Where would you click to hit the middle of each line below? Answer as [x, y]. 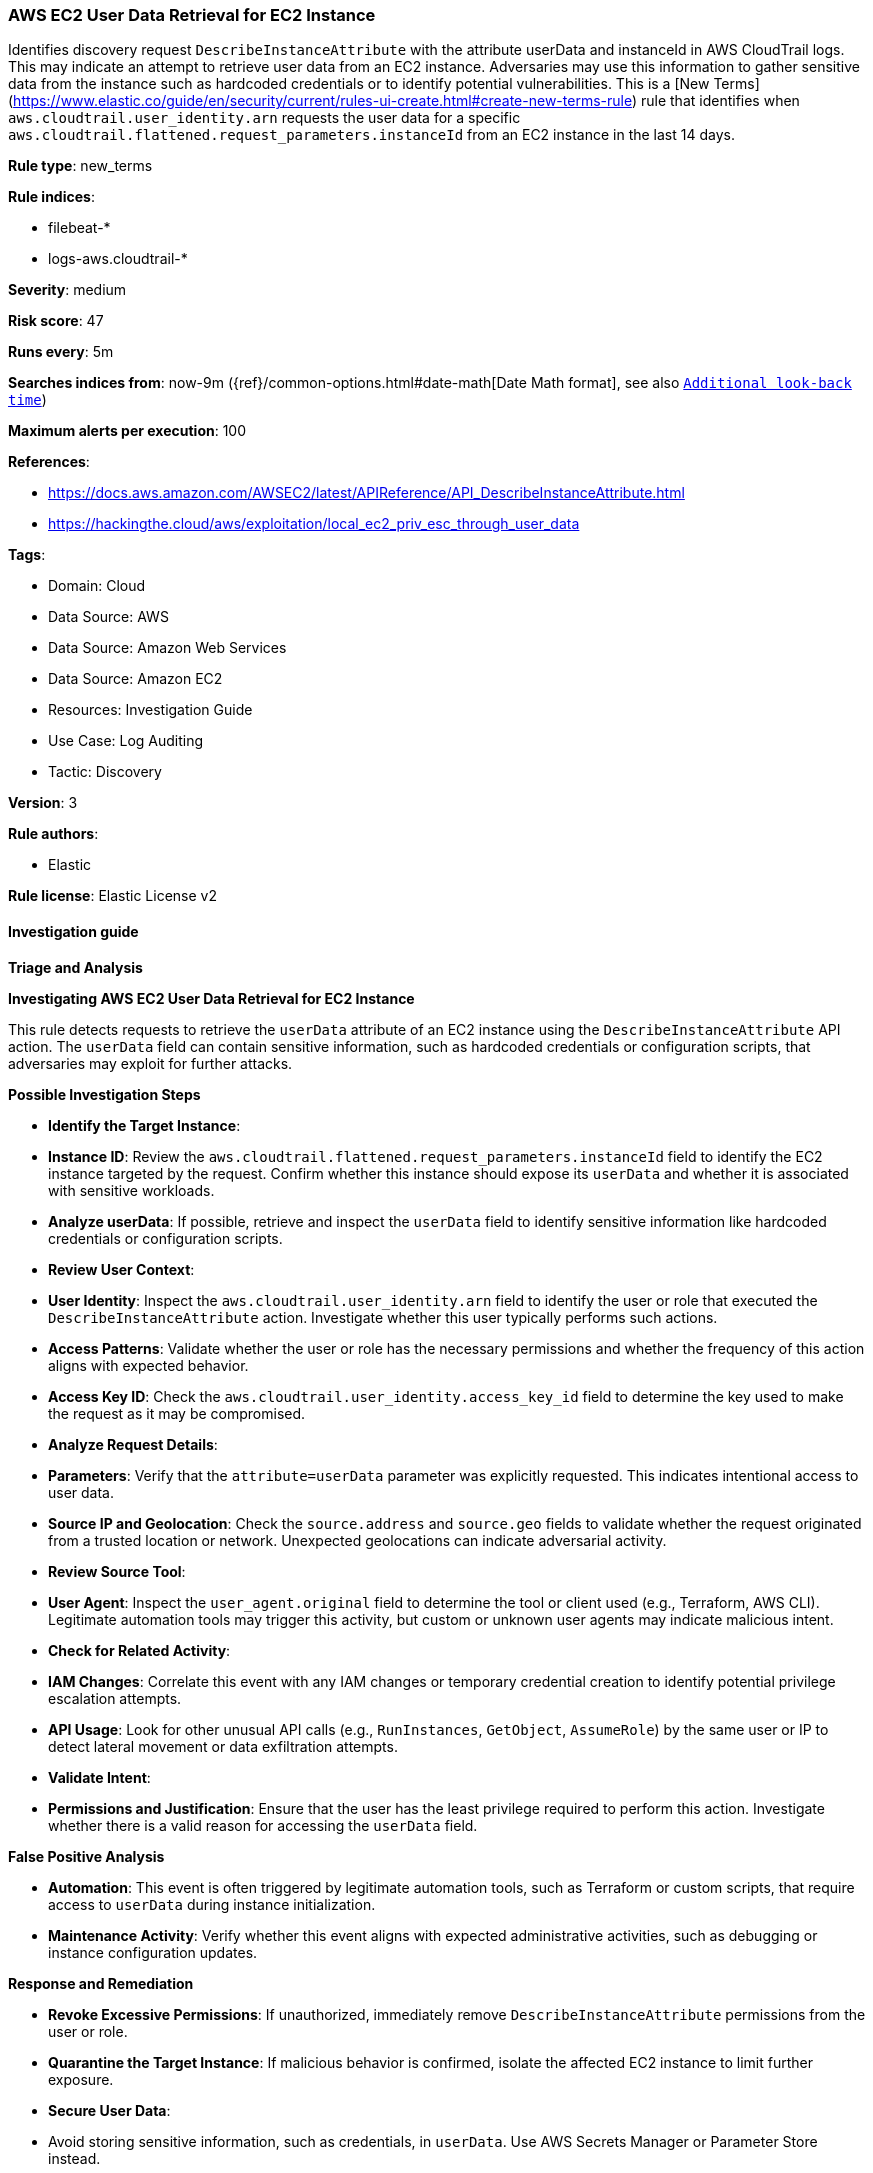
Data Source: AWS [108, 617]
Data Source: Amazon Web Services [167, 648]
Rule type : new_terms [80, 166]
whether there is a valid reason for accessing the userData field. [263, 1825]
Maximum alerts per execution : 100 [127, 431]
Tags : [27, 555]
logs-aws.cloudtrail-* [118, 259]
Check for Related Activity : [139, 1650]
